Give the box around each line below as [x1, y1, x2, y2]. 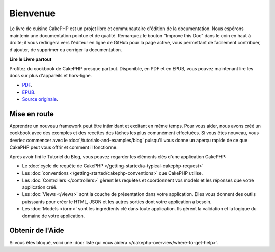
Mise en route [9, 109, 54, 118]
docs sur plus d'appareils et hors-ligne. [9, 72, 92, 78]
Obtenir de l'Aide [9, 226, 64, 235]
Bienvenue [9, 8, 56, 19]
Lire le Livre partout [9, 56, 52, 62]
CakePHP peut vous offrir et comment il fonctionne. [9, 144, 118, 150]
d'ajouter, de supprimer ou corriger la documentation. [9, 46, 122, 53]
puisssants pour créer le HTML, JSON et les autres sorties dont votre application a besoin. [22, 199, 212, 205]
